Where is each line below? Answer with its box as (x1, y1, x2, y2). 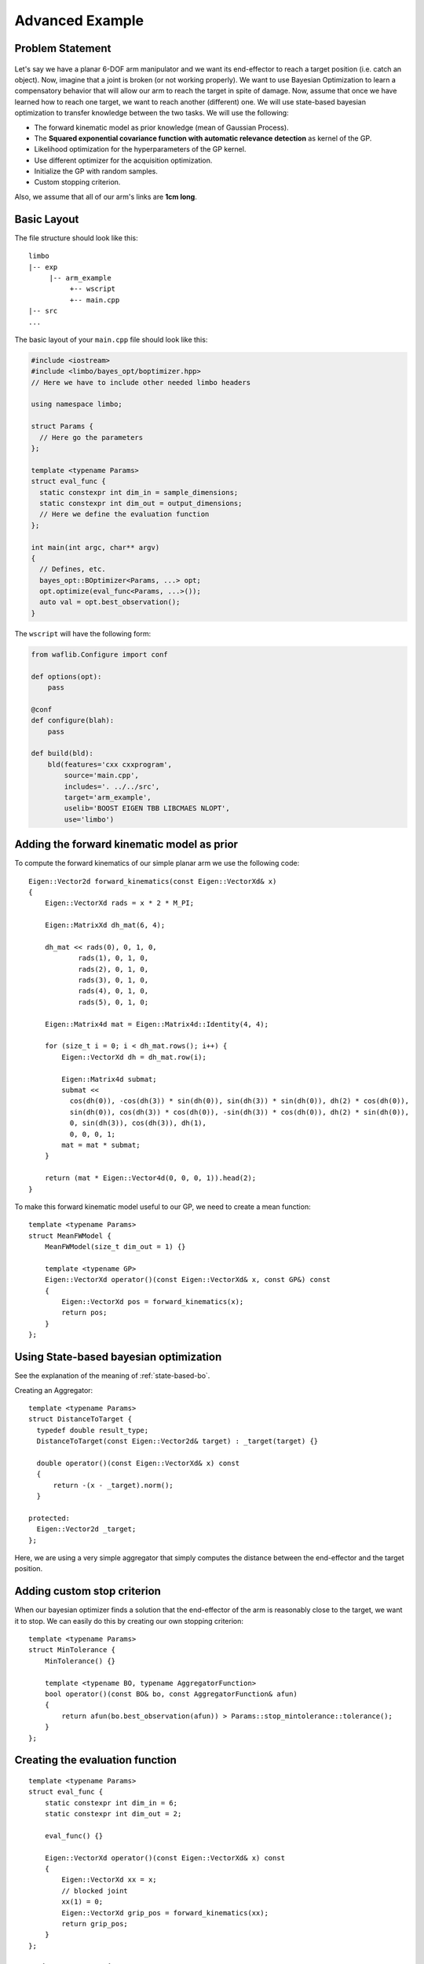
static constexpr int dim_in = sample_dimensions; (39, 488, 239, 496)
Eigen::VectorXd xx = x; (61, 1875, 157, 1885)
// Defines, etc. (39, 565, 106, 573)
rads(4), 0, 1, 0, (78, 987, 149, 995)
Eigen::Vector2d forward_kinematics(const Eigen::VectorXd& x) (28, 877, 277, 885)
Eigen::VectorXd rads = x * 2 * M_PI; (44, 899, 195, 907)
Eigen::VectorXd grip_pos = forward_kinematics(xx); (61, 1908, 269, 1917)
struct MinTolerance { (28, 1646, 116, 1654)
